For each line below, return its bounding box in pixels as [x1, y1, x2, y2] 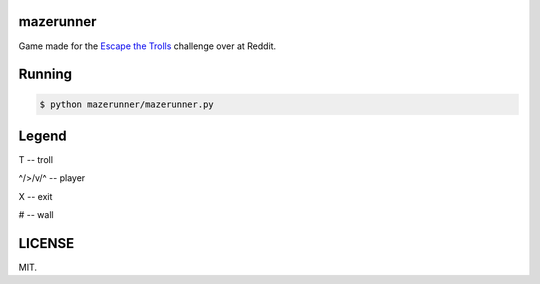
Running [18, 66, 73, 83]
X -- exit [18, 190, 53, 202]
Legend [18, 127, 67, 144]
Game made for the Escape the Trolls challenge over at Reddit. [18, 40, 277, 52]
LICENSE [18, 235, 75, 252]
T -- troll [18, 154, 54, 166]
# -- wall [18, 209, 54, 221]
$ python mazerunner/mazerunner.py [39, 98, 214, 110]
